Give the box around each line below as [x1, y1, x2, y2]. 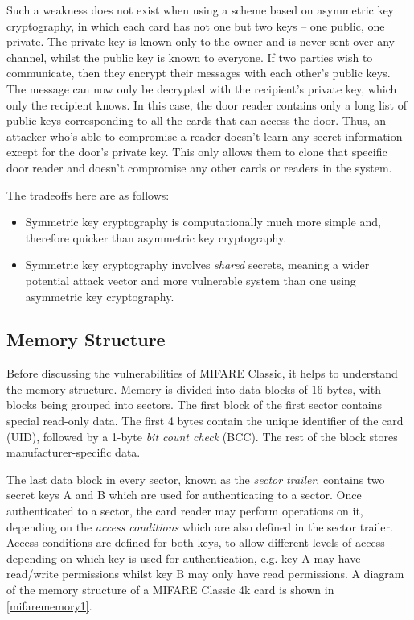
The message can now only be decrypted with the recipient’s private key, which [6, 80, 397, 97]
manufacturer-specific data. [6, 444, 141, 461]
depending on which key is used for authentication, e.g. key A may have [6, 549, 361, 566]
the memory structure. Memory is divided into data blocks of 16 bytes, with [6, 380, 381, 397]
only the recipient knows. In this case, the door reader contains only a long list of [6, 96, 407, 113]
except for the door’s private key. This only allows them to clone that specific [6, 143, 387, 160]
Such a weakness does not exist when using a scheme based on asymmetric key [6, 2, 395, 18]
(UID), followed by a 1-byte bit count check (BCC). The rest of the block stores [6, 428, 398, 444]
